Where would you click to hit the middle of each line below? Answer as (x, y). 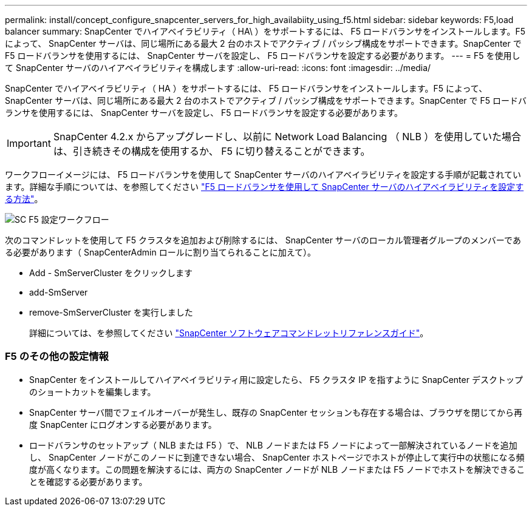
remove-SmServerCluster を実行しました (111, 312)
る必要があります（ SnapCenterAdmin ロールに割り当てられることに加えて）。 (161, 252)
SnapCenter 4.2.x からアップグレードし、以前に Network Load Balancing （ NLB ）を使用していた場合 (287, 137)
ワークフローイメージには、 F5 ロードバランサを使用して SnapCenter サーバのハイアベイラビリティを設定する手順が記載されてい (263, 174)
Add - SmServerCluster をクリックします (111, 273)
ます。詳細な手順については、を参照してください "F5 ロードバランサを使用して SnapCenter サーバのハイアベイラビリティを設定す (264, 187)
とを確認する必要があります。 (88, 481)
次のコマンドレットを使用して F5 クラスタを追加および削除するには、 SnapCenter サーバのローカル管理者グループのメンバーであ (263, 240)
